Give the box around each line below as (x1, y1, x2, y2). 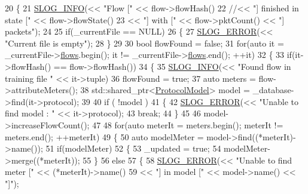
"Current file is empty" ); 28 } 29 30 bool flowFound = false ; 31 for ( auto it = (5, 36, 284, 49)
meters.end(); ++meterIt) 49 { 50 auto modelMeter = (5, 130, 204, 143)
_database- (252, 84, 294, 96)
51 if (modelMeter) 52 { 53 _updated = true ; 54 (45, 142, 221, 155)
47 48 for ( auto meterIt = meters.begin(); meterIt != (92, 118, 283, 131)
